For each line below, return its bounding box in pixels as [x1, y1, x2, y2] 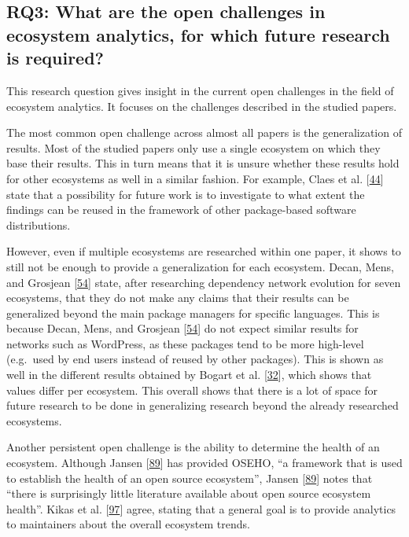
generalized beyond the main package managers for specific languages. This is [6, 304, 380, 321]
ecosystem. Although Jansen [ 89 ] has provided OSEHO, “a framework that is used [6, 454, 403, 471]
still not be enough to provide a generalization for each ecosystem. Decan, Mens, [6, 258, 394, 274]
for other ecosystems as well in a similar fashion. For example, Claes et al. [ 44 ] [6, 170, 384, 186]
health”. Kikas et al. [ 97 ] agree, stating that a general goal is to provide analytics [6, 500, 396, 517]
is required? [6, 46, 105, 70]
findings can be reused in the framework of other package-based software [6, 201, 356, 218]
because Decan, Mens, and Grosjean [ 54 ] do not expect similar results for [6, 320, 359, 337]
